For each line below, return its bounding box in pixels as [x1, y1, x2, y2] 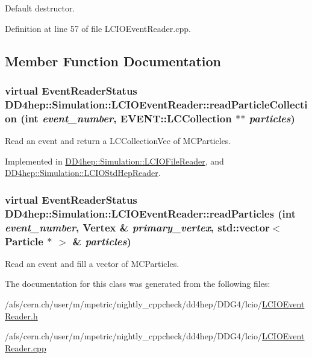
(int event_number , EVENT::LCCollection [20, 110, 232, 125]
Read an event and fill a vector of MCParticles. [5, 257, 179, 269]
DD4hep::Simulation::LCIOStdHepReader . [5, 166, 161, 179]
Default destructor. [5, 2, 75, 14]
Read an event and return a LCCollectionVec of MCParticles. [5, 134, 231, 147]
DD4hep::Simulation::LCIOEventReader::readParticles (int [5, 206, 296, 221]
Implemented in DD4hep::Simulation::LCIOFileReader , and [5, 154, 224, 167]
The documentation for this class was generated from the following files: [5, 277, 270, 290]
